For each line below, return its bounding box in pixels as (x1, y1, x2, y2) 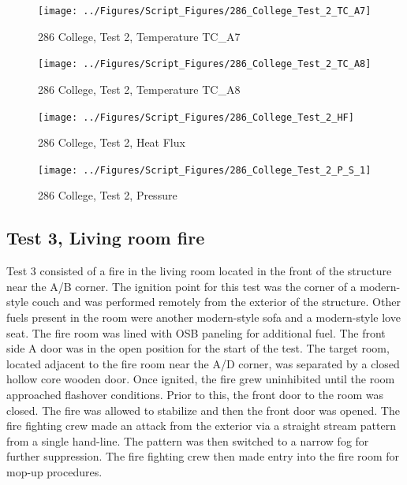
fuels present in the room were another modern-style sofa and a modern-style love (6, 308, 401, 325)
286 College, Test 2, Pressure (38, 187, 177, 203)
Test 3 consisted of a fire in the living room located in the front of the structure (6, 263, 392, 279)
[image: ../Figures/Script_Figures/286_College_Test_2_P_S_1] (38, 164, 372, 176)
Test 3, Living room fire (6, 226, 205, 250)
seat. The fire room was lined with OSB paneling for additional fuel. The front (6, 324, 386, 341)
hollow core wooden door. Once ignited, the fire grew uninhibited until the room (6, 371, 395, 387)
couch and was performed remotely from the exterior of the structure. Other (32, 293, 401, 310)
